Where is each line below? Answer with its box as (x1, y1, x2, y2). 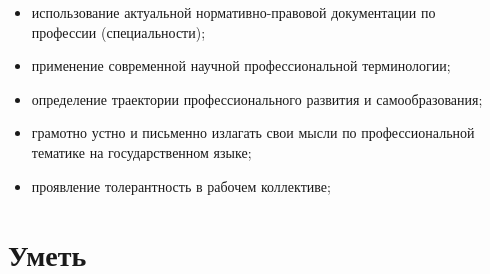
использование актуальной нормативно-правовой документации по (31, 2, 436, 22)
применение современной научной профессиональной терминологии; (31, 55, 451, 76)
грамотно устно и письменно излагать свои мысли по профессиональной (31, 122, 475, 143)
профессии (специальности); (31, 21, 206, 42)
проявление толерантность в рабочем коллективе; (31, 175, 331, 196)
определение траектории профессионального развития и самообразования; (31, 88, 483, 109)
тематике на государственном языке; (31, 141, 252, 162)
